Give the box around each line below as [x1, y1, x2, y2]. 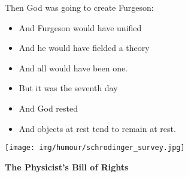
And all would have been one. [19, 61, 128, 74]
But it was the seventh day [19, 82, 118, 94]
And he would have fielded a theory [19, 41, 150, 54]
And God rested [19, 101, 78, 114]
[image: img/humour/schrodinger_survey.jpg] [5, 143, 185, 152]
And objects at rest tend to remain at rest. [19, 122, 176, 134]
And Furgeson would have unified [19, 21, 142, 34]
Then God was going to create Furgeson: [5, 1, 154, 13]
